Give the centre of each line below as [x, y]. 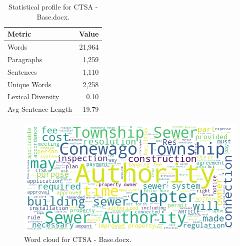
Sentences [22, 71]
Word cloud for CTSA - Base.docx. [78, 239]
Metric [19, 34]
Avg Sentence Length [40, 109]
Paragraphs [25, 59]
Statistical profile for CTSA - [53, 7]
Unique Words [29, 84]
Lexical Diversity [33, 96]
